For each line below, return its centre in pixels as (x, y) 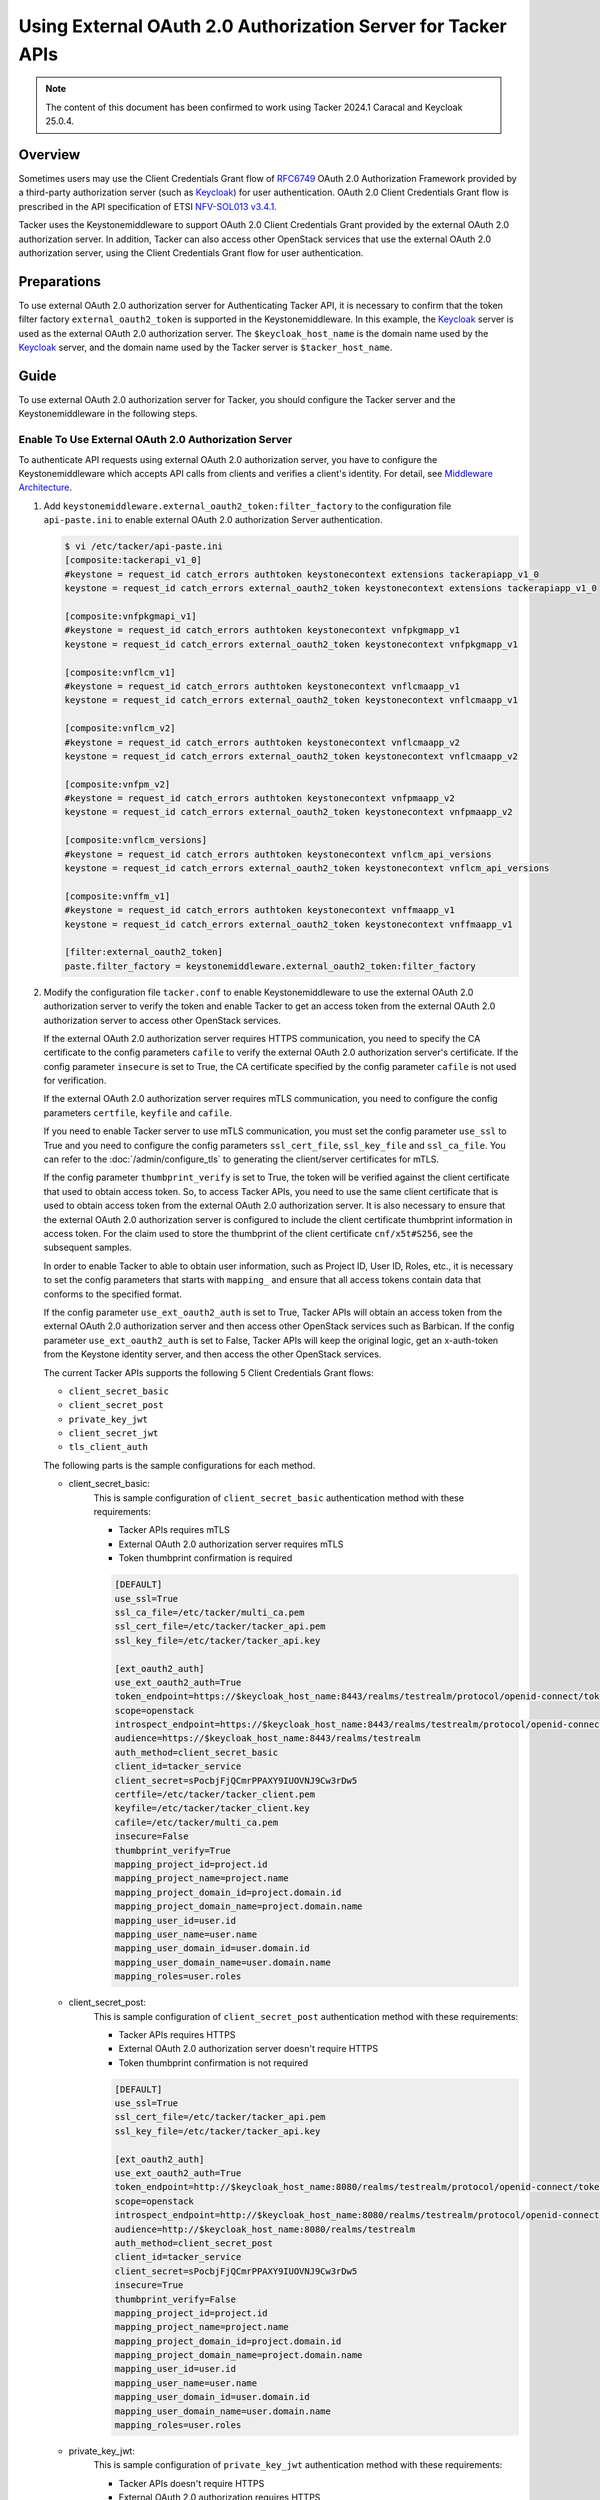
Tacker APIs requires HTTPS (177, 2034)
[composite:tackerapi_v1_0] (133, 560)
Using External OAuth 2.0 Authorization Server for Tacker (262, 26)
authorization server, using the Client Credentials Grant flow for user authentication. (191, 252)
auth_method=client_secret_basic (196, 1752)
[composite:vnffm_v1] (117, 896)
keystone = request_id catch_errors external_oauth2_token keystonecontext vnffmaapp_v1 (289, 924)
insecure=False (151, 1836)
